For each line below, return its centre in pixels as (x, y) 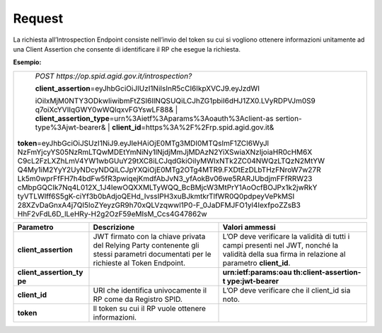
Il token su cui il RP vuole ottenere (150, 308)
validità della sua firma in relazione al (284, 254)
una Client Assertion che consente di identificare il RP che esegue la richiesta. (127, 49)
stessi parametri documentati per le (152, 254)
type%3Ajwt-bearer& (70, 127)
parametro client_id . (256, 263)
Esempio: (27, 62)
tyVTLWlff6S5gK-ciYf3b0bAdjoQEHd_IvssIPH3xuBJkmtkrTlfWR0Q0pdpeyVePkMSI (156, 196)
